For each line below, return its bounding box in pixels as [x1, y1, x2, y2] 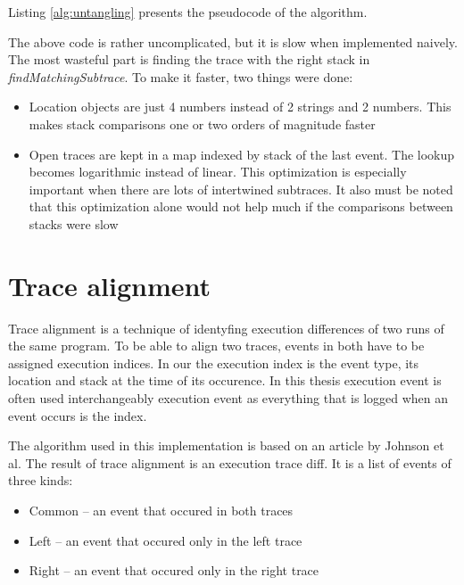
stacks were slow [29, 214, 119, 233]
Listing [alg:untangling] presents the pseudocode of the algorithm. [8, 3, 368, 21]
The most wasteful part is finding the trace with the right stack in [8, 50, 370, 69]
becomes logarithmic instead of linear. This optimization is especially [29, 162, 407, 181]
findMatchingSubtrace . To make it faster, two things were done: [8, 67, 353, 86]
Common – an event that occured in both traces [29, 501, 294, 519]
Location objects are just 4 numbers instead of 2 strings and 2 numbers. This [29, 97, 452, 116]
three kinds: [8, 471, 73, 490]
